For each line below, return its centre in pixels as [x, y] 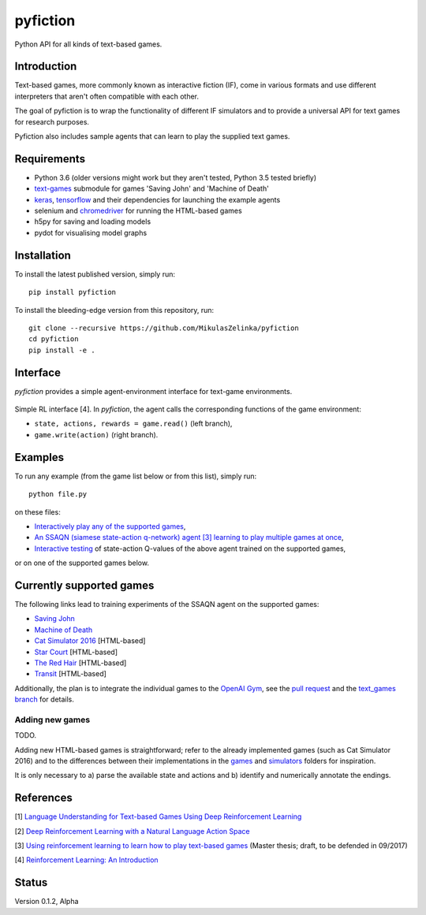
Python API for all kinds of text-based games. [88, 44]
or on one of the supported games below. [82, 563]
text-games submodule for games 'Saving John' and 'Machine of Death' [152, 188]
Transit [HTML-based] [70, 674]
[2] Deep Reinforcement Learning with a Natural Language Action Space [132, 831]
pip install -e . [62, 350]
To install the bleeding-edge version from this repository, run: [114, 310]
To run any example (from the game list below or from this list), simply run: [136, 476]
